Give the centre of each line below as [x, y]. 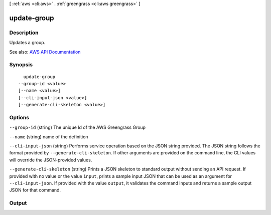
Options [19, 117]
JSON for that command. [35, 190]
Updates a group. [27, 43]
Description [24, 33]
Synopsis [21, 65]
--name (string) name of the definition [49, 137]
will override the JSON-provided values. [51, 160]
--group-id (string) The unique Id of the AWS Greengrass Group [77, 127]
